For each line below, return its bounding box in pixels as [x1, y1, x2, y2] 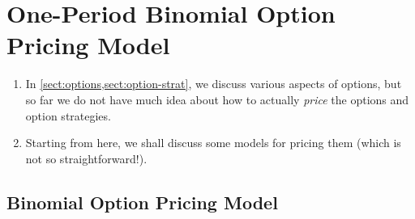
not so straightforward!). [25, 150, 148, 166]
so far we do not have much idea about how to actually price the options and [25, 91, 409, 107]
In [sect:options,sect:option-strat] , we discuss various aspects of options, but [25, 75, 402, 92]
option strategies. [25, 107, 111, 124]
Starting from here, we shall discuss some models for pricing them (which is [25, 134, 401, 151]
